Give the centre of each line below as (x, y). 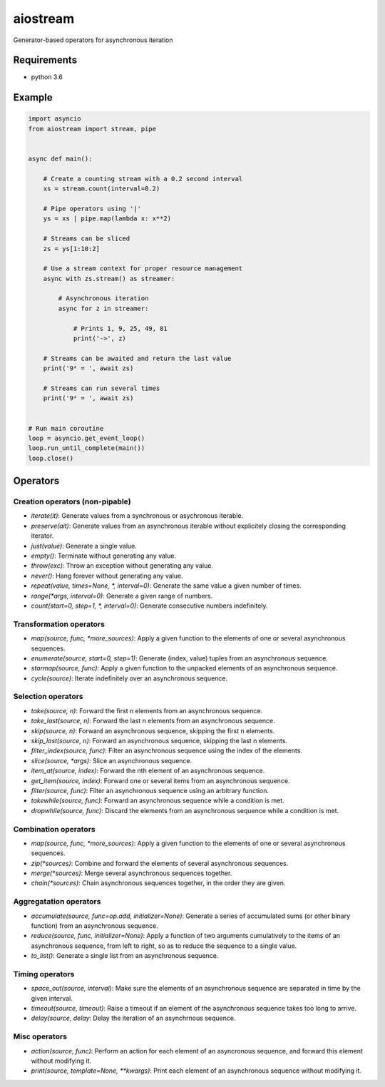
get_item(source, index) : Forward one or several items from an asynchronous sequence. (160, 780)
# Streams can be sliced (87, 239)
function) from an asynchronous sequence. (94, 925)
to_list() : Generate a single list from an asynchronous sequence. (125, 956)
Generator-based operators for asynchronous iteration (93, 40)
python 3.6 (47, 77)
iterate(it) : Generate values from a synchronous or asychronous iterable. (137, 516)
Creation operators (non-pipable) (72, 501)
